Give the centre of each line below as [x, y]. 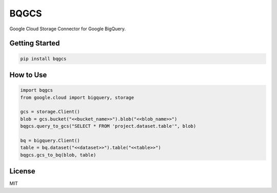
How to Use [28, 75]
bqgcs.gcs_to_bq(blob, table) [58, 155]
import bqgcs [37, 90]
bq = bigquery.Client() [50, 140]
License [22, 171]
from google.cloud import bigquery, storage [77, 97]
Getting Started [35, 43]
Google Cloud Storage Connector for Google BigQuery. [67, 29]
